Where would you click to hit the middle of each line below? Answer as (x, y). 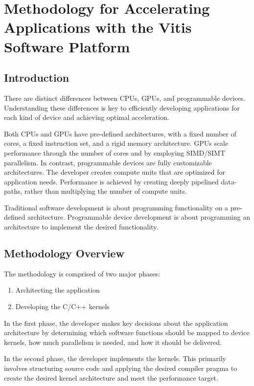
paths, (13, 191)
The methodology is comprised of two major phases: (82, 273)
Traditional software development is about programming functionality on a (116, 207)
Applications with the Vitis (98, 27)
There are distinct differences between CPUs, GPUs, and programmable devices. (125, 98)
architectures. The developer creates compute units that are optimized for (115, 172)
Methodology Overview (64, 253)
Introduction (37, 78)
